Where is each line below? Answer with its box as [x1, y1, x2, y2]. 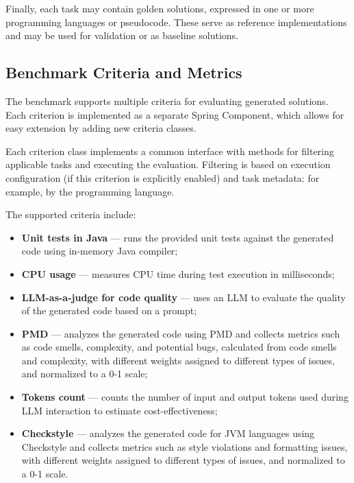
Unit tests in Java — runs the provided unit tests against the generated [21, 230, 334, 244]
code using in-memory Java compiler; [21, 244, 178, 258]
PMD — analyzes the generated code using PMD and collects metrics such [21, 326, 340, 340]
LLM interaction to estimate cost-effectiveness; [21, 403, 218, 417]
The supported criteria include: [5, 207, 136, 222]
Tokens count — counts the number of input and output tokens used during [21, 390, 349, 404]
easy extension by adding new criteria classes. [5, 121, 197, 135]
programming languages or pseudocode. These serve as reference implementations [5, 14, 347, 29]
